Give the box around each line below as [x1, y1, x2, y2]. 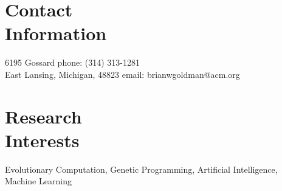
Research [5, 103, 82, 128]
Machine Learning [5, 175, 72, 187]
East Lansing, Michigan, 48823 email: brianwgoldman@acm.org [5, 68, 240, 80]
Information [5, 21, 107, 46]
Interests [5, 127, 80, 152]
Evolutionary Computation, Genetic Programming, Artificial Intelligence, [5, 162, 278, 175]
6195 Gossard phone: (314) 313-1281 [5, 56, 140, 69]
